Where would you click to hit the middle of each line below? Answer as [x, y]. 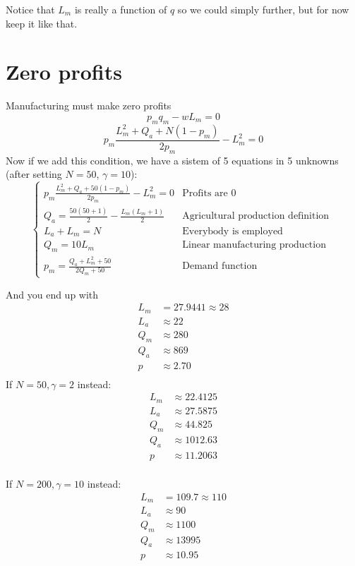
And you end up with [52, 294]
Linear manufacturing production [254, 245]
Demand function [220, 266]
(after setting [34, 174]
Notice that [30, 9]
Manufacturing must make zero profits [89, 106]
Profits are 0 [209, 193]
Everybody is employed [233, 231]
